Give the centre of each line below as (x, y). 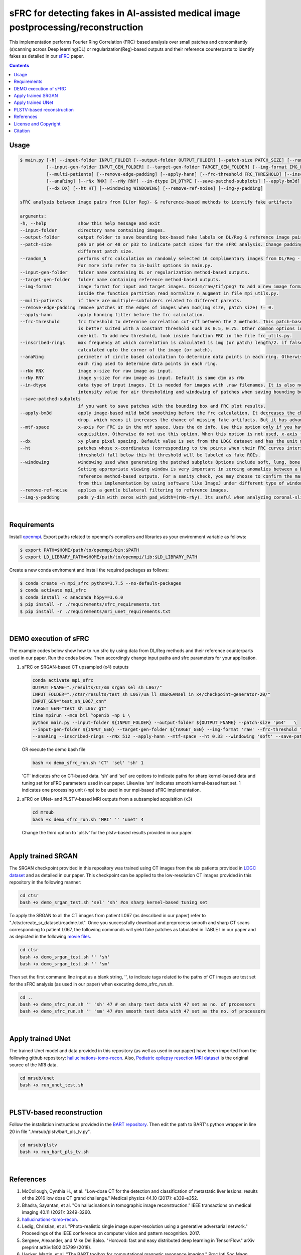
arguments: (33, 216)
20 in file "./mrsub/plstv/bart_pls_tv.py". (50, 1132)
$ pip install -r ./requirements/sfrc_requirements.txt (90, 604)
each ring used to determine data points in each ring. (148, 364)
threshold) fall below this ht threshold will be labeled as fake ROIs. (169, 455)
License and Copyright (37, 123)
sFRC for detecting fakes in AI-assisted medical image (125, 13)
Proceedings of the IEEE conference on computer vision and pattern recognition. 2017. (111, 1233)
